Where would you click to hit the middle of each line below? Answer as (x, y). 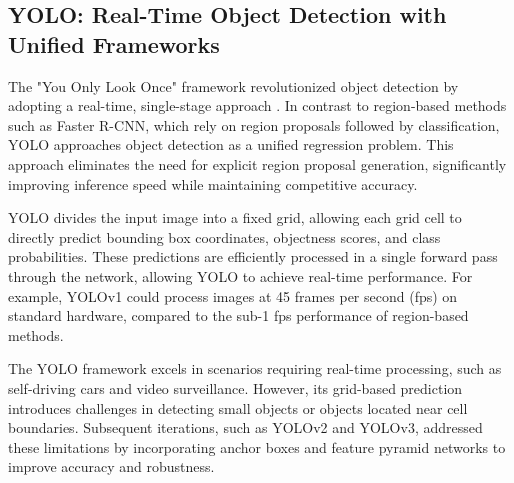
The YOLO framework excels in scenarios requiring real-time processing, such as (255, 368)
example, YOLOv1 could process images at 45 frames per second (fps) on (233, 295)
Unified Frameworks (114, 43)
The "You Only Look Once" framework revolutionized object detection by (233, 85)
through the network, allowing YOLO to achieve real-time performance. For (240, 275)
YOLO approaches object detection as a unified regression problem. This (231, 144)
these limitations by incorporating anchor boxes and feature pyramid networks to (257, 446)
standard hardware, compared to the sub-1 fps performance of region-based (238, 315)
